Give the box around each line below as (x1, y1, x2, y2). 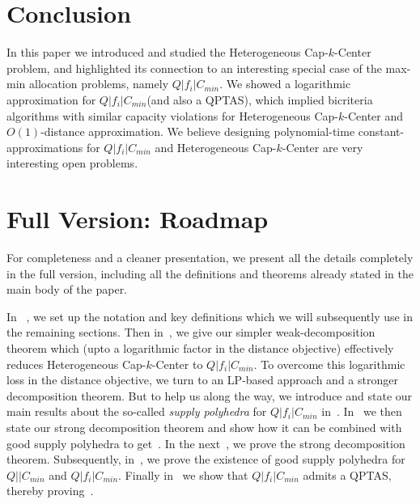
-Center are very (282, 138, 363, 155)
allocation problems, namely (28, 75, 169, 92)
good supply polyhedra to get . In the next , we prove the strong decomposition (6, 434, 405, 451)
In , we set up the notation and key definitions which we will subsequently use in (6, 307, 414, 324)
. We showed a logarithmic (219, 75, 351, 92)
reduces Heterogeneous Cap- (6, 355, 146, 372)
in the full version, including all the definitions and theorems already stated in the (6, 265, 414, 282)
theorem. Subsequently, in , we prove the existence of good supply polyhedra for (6, 451, 405, 468)
